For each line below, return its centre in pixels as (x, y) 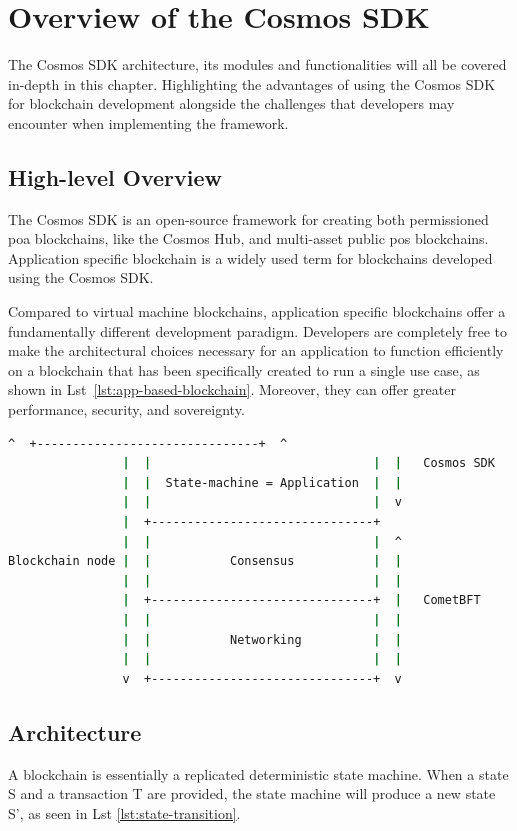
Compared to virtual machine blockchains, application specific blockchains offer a (257, 311)
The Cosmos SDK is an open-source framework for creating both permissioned (248, 218)
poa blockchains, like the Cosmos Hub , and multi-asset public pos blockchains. (248, 238)
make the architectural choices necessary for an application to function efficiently (256, 350)
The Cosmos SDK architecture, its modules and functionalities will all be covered (257, 64)
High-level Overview (115, 176)
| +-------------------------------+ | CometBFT (301, 600)
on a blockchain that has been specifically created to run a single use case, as (244, 369)
